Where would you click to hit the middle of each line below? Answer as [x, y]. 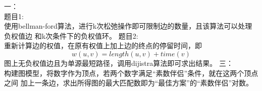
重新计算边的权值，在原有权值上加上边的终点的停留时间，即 [103, 46]
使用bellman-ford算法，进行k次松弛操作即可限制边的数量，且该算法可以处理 [128, 26]
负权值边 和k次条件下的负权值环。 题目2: [71, 35]
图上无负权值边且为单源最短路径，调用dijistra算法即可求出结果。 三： [119, 63]
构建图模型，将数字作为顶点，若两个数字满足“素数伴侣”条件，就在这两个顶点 [131, 73]
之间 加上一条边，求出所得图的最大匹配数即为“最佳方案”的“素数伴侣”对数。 [129, 83]
